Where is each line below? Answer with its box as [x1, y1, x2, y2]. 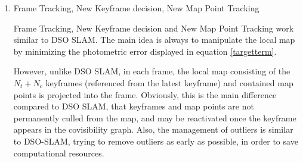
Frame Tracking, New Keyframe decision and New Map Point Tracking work [13, 21, 294, 34]
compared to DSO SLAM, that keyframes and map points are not [13, 100, 254, 112]
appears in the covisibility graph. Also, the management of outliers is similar [13, 123, 293, 136]
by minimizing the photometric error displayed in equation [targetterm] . [13, 45, 277, 57]
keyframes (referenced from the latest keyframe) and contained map [45, 76, 293, 89]
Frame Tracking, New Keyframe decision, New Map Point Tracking [13, 2, 259, 14]
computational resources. [13, 146, 104, 159]
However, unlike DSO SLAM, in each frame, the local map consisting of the [13, 65, 290, 77]
